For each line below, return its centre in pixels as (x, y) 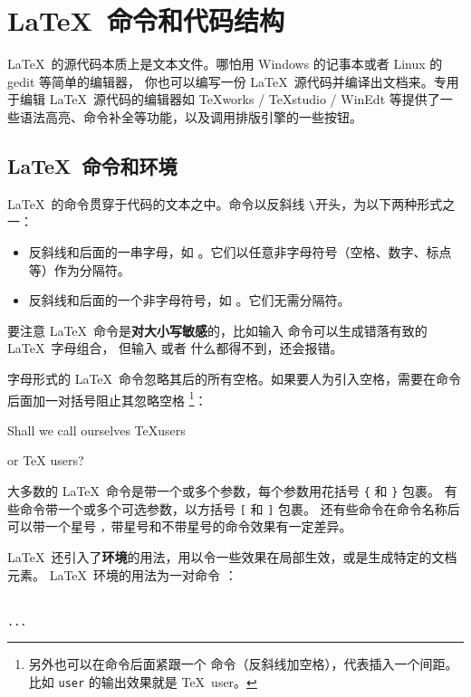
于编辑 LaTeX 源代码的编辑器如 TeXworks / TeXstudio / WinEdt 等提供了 (224, 99)
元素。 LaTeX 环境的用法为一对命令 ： (122, 574)
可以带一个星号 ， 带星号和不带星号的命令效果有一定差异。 (180, 526)
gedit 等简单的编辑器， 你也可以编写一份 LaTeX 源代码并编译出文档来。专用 (233, 81)
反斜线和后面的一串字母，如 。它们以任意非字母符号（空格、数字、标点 (240, 251)
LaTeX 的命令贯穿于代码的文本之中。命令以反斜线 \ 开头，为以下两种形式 (225, 203)
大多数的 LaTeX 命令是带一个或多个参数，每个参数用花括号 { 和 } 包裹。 (224, 490)
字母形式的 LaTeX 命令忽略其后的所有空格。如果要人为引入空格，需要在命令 (235, 378)
